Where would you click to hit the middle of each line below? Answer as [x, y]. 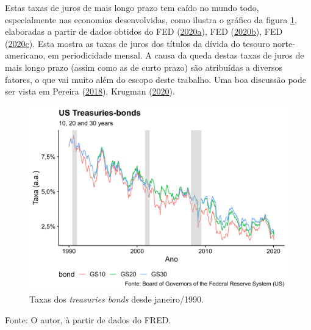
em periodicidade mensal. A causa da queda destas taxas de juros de [176, 55]
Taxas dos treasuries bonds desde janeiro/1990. [116, 299]
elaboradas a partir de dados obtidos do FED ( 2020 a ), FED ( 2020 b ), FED [144, 31]
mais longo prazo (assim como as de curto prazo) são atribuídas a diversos [144, 67]
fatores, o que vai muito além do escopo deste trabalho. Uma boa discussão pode [156, 79]
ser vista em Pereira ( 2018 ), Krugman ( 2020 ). [90, 91]
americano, [25, 55]
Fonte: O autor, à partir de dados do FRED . [88, 319]
